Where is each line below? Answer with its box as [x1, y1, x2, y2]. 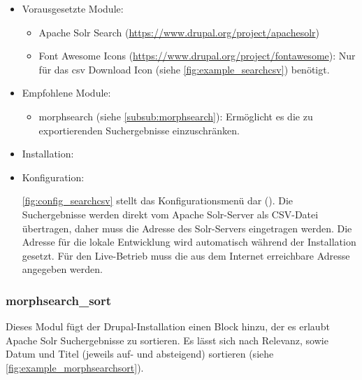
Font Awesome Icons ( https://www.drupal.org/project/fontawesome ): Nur [38, 48, 356, 63]
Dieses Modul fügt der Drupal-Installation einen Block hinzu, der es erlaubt [6, 319, 330, 334]
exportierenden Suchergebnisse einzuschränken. [38, 122, 240, 137]
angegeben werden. [22, 262, 103, 276]
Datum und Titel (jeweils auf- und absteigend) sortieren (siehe [6, 346, 274, 361]
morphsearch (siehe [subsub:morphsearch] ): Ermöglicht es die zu [38, 108, 313, 123]
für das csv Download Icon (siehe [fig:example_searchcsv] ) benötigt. [38, 62, 330, 76]
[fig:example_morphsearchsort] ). [6, 360, 144, 374]
